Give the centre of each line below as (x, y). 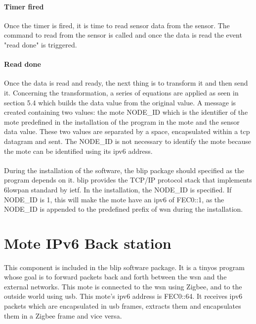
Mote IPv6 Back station (88, 243)
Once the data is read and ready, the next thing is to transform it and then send (126, 83)
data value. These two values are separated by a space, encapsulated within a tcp (127, 131)
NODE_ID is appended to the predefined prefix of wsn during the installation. (124, 209)
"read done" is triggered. (41, 44)
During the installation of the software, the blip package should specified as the (124, 170)
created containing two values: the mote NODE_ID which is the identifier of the (126, 112)
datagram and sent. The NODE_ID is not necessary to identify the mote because (128, 141)
